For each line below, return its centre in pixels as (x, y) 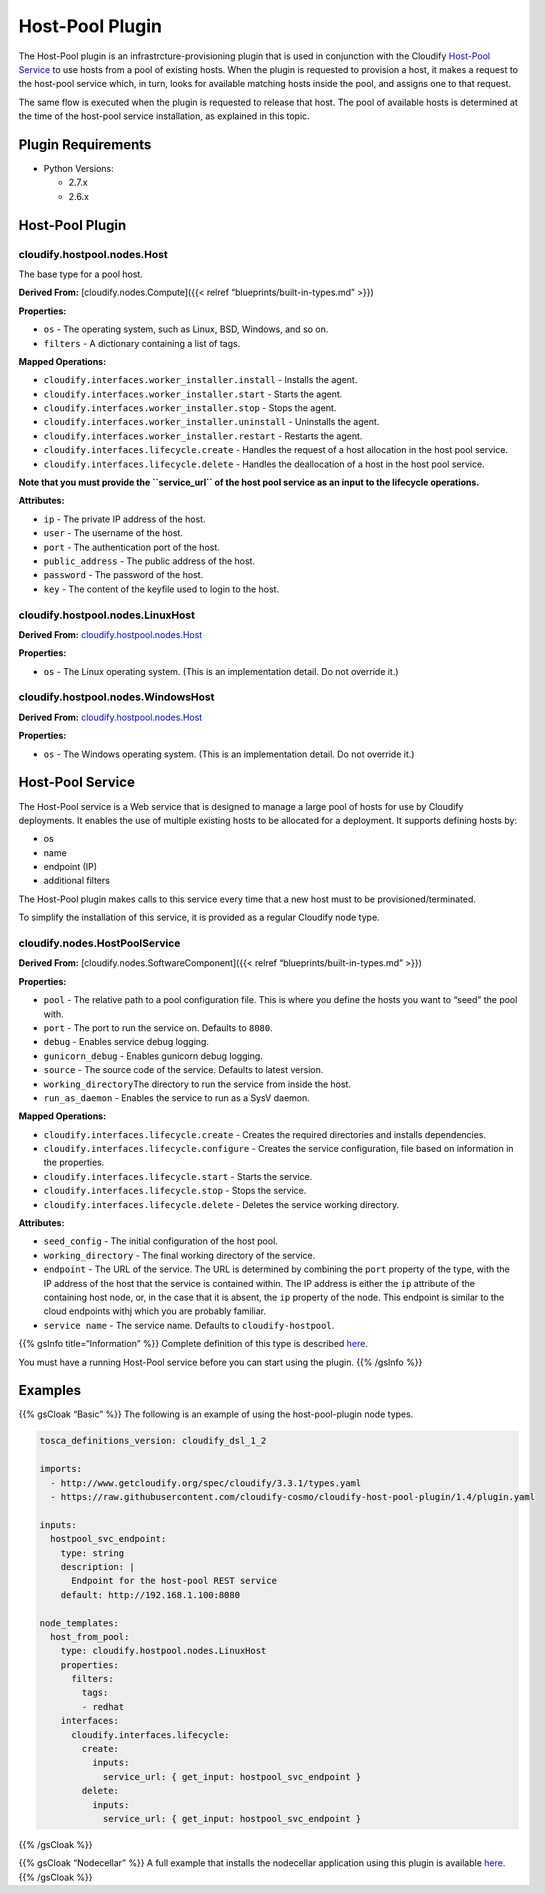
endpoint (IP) (70, 867)
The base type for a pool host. (81, 274)
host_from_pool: (90, 1636)
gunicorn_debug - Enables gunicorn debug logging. (153, 1056)
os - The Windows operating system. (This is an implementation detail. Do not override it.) (229, 754)
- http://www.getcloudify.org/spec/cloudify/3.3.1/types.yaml (206, 1483)
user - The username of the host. (113, 533)
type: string (92, 1553)
